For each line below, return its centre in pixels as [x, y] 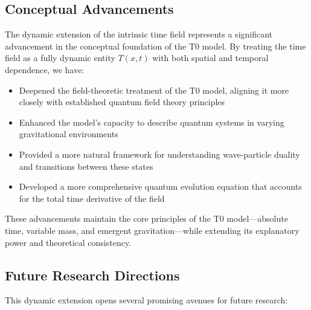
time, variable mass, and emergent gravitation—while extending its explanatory [152, 230]
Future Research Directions [92, 275]
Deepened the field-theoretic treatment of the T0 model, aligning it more [154, 90]
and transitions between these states [86, 166]
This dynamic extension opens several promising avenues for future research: [146, 300]
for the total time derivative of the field [92, 198]
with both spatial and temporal [210, 58]
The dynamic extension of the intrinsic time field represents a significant [139, 34]
